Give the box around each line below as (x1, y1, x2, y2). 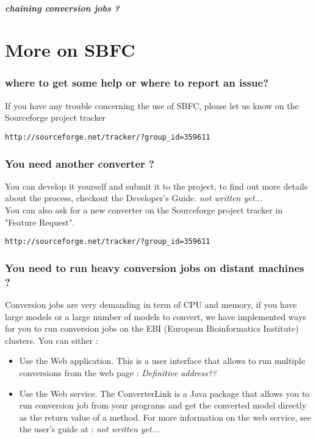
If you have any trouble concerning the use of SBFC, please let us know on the (5, 99, 299, 112)
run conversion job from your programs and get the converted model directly (19, 399, 307, 412)
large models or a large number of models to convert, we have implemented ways (5, 310, 306, 323)
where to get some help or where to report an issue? (5, 75, 269, 90)
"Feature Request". (5, 215, 75, 228)
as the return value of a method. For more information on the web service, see (19, 410, 311, 423)
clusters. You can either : (5, 334, 98, 346)
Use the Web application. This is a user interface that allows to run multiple (19, 354, 306, 367)
